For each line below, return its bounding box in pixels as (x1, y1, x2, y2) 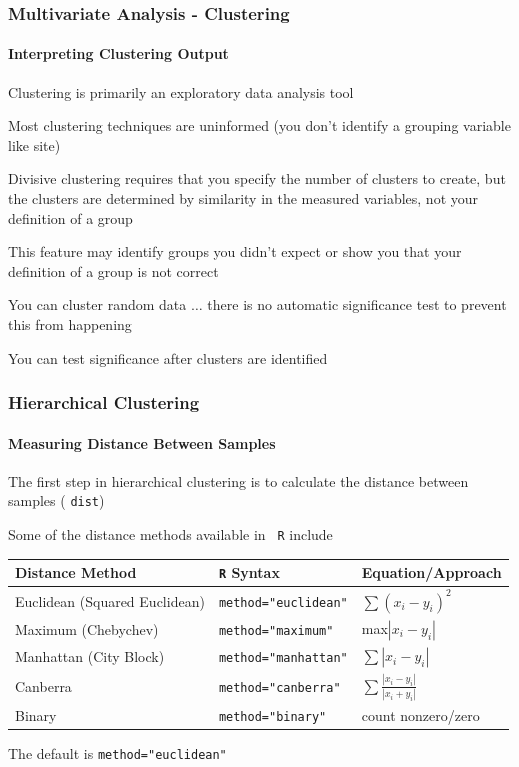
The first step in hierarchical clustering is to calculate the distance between (8, 470, 469, 491)
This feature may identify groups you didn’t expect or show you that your (8, 241, 462, 262)
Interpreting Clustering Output (8, 43, 229, 64)
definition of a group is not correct (8, 260, 219, 281)
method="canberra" (218, 681, 341, 696)
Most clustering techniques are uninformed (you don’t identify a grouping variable (8, 115, 511, 136)
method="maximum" (218, 624, 334, 639)
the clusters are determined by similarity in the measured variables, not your (8, 188, 479, 209)
